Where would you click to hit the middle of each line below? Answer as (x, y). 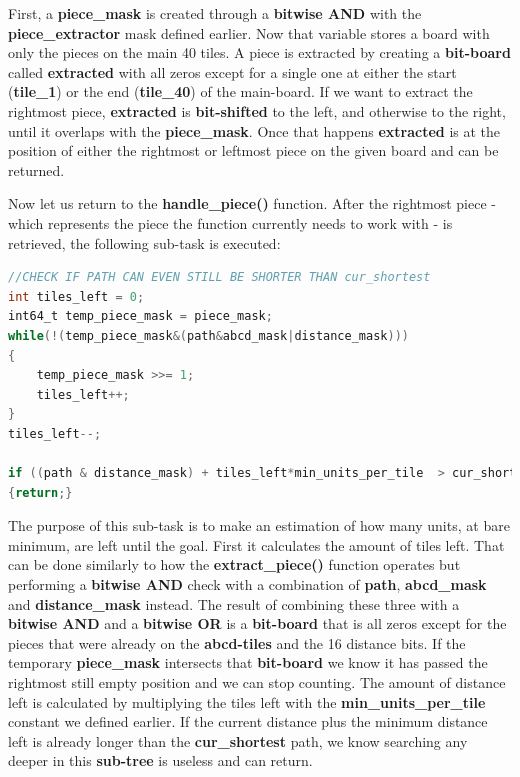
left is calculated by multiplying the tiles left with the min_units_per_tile (247, 701)
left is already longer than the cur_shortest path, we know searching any (238, 740)
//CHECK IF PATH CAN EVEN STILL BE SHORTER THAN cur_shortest (219, 277)
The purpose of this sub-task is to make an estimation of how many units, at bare (259, 525)
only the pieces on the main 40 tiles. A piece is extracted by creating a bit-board (259, 52)
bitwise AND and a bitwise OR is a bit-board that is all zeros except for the (257, 623)
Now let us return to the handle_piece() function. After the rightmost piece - (252, 203)
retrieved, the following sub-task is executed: (144, 242)
